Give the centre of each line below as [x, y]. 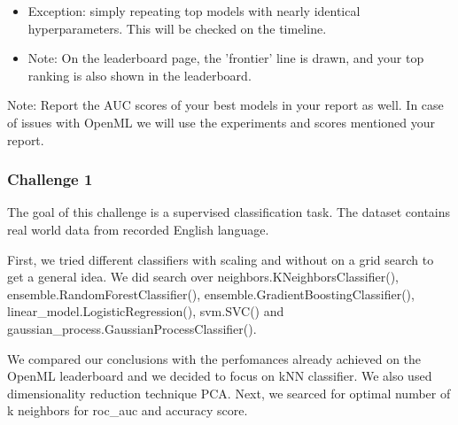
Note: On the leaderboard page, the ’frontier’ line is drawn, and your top [226, 58]
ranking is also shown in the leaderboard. [140, 75]
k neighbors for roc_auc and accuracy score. [128, 410]
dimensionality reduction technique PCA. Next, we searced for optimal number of [229, 393]
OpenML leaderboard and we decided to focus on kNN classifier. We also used [220, 376]
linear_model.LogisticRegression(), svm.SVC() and [146, 311]
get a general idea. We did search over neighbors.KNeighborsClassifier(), [203, 277]
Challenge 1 [50, 179]
